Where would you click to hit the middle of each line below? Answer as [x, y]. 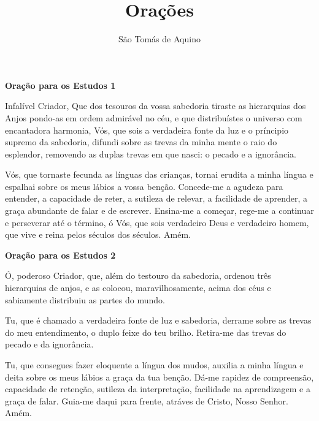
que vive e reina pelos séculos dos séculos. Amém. [98, 234]
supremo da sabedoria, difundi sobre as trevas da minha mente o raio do [141, 142]
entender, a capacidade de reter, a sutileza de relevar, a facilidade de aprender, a [156, 198]
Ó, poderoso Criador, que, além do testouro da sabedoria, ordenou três [138, 275]
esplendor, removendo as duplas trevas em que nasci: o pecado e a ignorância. [151, 154]
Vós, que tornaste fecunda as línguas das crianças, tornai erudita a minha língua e [159, 174]
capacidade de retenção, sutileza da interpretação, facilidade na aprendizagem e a [158, 389]
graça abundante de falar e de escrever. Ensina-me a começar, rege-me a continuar [159, 210]
